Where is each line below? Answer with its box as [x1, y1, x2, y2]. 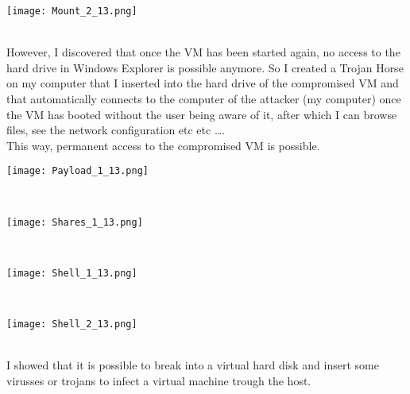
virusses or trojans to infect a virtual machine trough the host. [6, 373, 311, 388]
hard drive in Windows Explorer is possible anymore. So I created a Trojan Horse [6, 59, 404, 75]
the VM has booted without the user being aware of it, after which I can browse [6, 106, 397, 122]
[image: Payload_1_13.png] [6, 165, 149, 177]
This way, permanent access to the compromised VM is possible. [6, 137, 320, 153]
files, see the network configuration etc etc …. [6, 122, 226, 138]
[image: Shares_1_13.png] [6, 216, 143, 228]
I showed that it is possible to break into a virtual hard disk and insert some [6, 357, 379, 373]
